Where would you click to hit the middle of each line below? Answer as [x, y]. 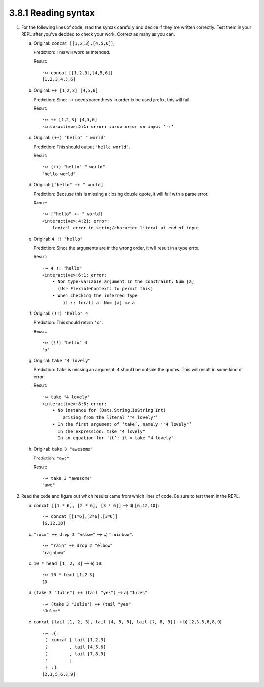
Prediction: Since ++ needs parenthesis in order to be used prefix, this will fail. [112, 99]
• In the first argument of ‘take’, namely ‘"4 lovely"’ [122, 424]
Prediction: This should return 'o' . [68, 322]
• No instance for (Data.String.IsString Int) [109, 410]
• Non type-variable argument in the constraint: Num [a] [123, 282]
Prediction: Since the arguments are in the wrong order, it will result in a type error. [117, 248]
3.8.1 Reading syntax [52, 13]
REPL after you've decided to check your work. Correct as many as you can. [98, 34]
